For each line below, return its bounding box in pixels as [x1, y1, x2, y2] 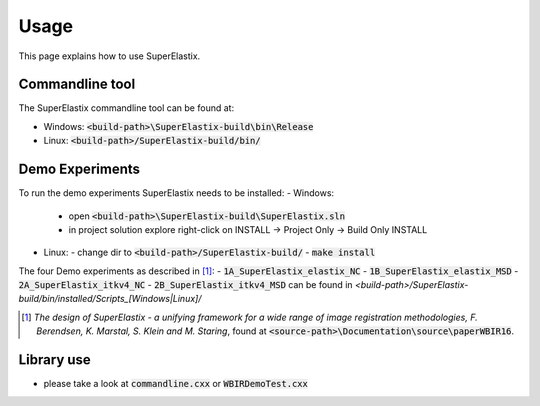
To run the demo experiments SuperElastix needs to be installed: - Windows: [18, 187, 335, 199]
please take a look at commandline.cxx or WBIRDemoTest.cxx [43, 378, 309, 390]
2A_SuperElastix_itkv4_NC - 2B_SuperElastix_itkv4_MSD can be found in [18, 279, 354, 291]
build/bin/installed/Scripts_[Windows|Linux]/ [18, 293, 202, 305]
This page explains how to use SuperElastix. [18, 50, 201, 62]
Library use [18, 351, 92, 369]
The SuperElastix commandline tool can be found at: [18, 102, 235, 114]
